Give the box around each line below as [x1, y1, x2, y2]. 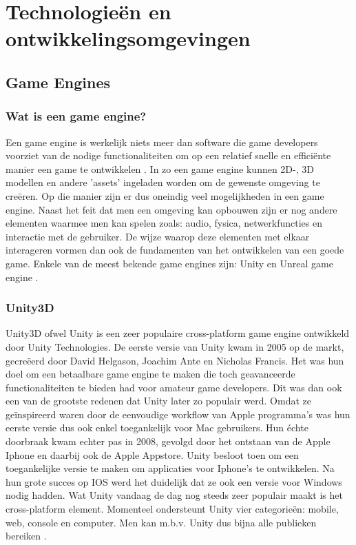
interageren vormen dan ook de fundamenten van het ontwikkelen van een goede [6, 243, 344, 257]
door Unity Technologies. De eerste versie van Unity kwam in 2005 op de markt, [6, 339, 344, 353]
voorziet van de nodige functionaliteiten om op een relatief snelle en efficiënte [6, 148, 331, 163]
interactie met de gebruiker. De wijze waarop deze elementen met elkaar [6, 229, 310, 243]
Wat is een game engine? [6, 107, 147, 125]
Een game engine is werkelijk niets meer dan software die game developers [6, 134, 318, 149]
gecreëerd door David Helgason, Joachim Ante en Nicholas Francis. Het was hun [6, 353, 344, 367]
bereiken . [6, 528, 47, 543]
